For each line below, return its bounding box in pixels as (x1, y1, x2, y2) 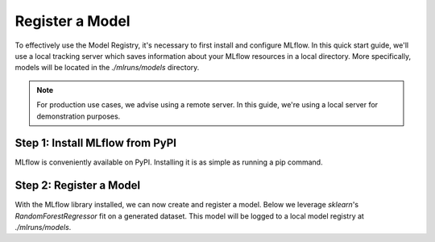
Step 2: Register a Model (14, 178, 141, 193)
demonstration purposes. (36, 111, 121, 121)
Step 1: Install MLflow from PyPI (14, 136, 177, 150)
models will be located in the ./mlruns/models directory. (14, 63, 200, 73)
